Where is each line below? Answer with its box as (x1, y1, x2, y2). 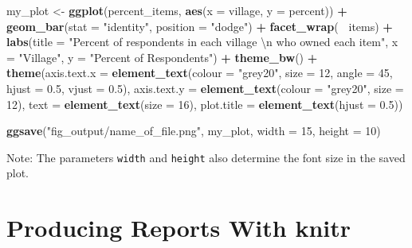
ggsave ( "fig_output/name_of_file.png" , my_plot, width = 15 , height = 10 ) (6, 122, 381, 139)
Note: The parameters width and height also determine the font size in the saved (6, 149, 406, 165)
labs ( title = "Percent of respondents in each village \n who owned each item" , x (6, 33, 398, 50)
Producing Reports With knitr (6, 211, 351, 244)
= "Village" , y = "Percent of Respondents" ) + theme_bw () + (6, 48, 318, 65)
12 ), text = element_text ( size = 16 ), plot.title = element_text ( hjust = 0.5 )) (6, 95, 403, 112)
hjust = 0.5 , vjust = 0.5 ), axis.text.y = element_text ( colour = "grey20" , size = (6, 79, 404, 96)
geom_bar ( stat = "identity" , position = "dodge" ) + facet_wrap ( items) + (6, 17, 393, 34)
